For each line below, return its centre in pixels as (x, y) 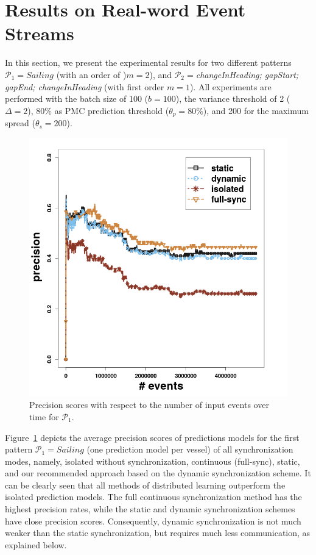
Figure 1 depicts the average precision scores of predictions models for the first (152, 437)
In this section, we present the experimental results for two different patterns (148, 63)
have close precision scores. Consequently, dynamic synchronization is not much (153, 521)
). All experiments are (230, 86)
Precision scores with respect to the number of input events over (149, 405)
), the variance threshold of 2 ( (233, 98)
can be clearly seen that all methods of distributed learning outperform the (145, 485)
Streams (40, 33)
